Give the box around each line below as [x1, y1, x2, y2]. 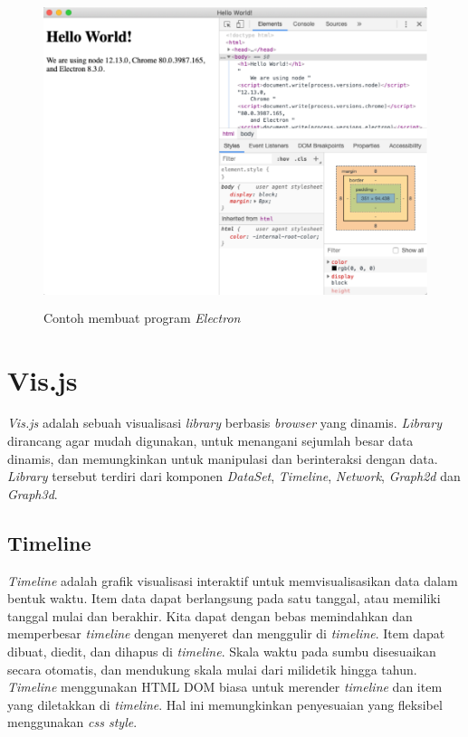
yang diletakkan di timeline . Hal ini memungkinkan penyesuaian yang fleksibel [7, 694, 443, 713]
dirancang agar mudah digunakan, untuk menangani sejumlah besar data [7, 431, 414, 450]
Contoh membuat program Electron [43, 307, 241, 326]
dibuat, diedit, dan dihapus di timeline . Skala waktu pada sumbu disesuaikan [7, 642, 436, 661]
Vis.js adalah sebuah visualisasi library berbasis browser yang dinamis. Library [7, 413, 442, 432]
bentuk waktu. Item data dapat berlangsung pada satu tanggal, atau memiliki [7, 589, 441, 608]
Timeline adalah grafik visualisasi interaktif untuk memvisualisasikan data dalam [7, 571, 458, 590]
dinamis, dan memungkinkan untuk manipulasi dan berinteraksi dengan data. [7, 449, 438, 468]
